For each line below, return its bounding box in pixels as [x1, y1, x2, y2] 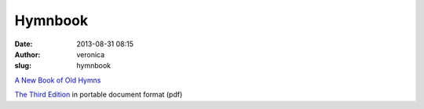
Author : [14, 49, 41, 59]
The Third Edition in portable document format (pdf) [14, 90, 183, 100]
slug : [14, 61, 31, 71]
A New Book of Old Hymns [14, 75, 101, 85]
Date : [14, 39, 33, 49]
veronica [76, 49, 105, 59]
